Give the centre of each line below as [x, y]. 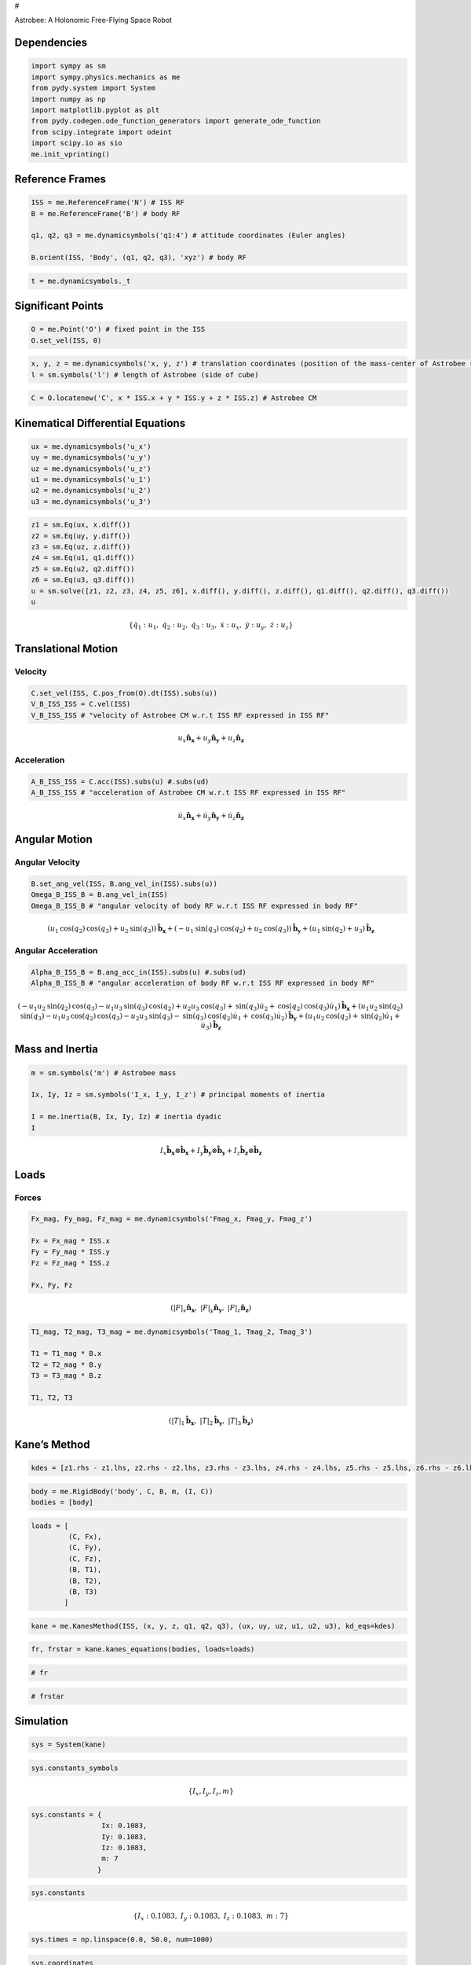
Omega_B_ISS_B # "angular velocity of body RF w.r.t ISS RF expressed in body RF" [195, 905]
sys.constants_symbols [75, 1768]
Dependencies [51, 43]
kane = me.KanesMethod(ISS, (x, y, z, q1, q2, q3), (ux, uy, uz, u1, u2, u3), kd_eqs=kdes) [213, 1626]
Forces [28, 1197]
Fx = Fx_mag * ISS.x [70, 1241]
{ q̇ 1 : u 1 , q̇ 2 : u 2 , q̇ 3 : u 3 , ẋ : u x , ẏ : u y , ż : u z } [211, 626]
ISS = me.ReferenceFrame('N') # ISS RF [108, 203]
